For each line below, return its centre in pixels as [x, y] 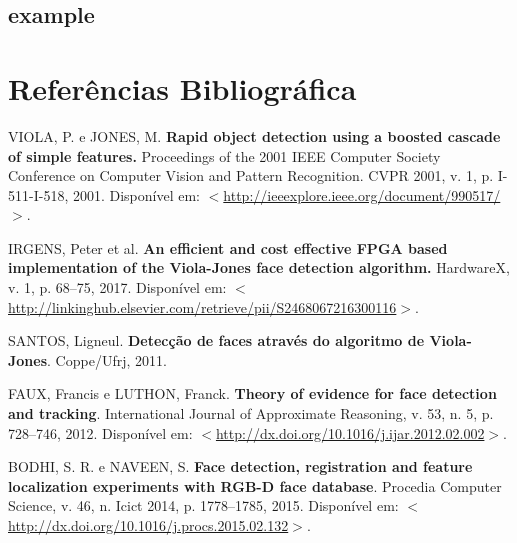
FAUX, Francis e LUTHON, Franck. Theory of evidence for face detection [252, 393]
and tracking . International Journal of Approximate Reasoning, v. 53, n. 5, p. [251, 413]
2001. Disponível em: [136, 194]
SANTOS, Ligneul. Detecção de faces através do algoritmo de [216, 340]
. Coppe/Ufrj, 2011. [107, 359]
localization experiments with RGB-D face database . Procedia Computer [255, 485]
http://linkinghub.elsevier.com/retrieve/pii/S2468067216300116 [202, 306]
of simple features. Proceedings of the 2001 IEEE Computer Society [224, 155]
